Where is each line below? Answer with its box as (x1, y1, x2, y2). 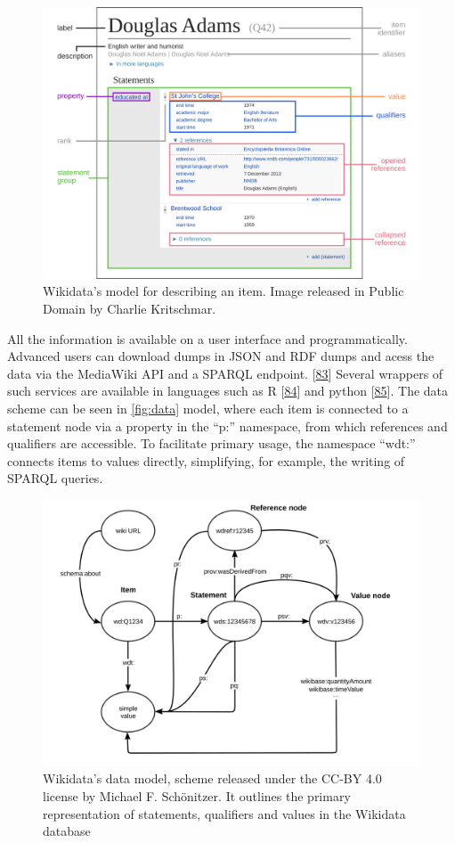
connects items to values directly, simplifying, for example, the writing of (7, 451, 405, 470)
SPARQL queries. (7, 469, 103, 487)
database (43, 822, 91, 840)
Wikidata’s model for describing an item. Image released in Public (43, 282, 404, 300)
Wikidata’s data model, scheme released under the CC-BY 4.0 (43, 769, 382, 788)
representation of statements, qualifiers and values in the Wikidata (43, 804, 406, 823)
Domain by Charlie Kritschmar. (43, 299, 216, 317)
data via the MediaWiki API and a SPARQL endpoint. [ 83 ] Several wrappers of (7, 364, 443, 382)
